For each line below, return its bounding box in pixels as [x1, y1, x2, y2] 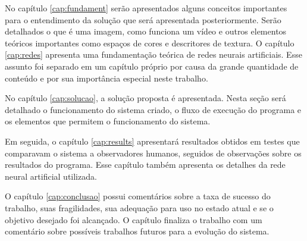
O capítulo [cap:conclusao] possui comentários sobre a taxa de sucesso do [5, 190, 271, 202]
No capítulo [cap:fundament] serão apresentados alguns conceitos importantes [5, 2, 287, 14]
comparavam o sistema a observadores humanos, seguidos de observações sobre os [5, 146, 302, 159]
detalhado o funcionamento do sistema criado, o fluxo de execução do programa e [5, 103, 302, 115]
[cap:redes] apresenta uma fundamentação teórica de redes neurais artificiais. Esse [5, 48, 302, 61]
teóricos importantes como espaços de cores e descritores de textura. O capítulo [5, 36, 295, 49]
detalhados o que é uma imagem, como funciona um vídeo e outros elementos [5, 25, 287, 37]
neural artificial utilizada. [5, 170, 97, 182]
